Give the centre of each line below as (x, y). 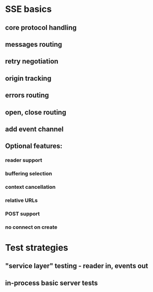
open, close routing (36, 112)
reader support (24, 160)
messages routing (34, 44)
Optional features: (34, 146)
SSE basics (28, 9)
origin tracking (28, 78)
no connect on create (31, 227)
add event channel (34, 129)
